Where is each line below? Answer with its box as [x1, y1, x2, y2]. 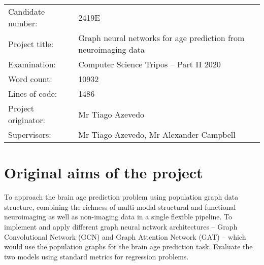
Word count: [8, 73, 52, 85]
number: [8, 17, 38, 29]
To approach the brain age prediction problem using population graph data [4, 192, 239, 202]
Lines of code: [8, 88, 57, 99]
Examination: [8, 58, 56, 70]
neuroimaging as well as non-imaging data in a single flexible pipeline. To [4, 211, 233, 222]
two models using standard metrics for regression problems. [4, 251, 189, 261]
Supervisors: [8, 129, 51, 140]
